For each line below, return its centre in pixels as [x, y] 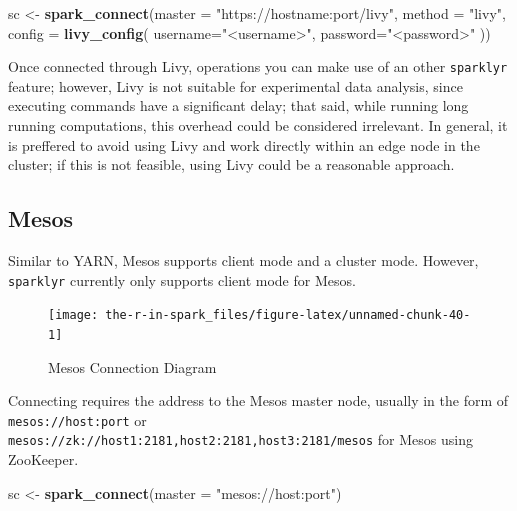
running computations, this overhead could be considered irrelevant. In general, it [258, 125]
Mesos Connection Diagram [132, 366]
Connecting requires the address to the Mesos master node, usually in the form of [258, 400]
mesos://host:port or [77, 419]
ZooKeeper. [43, 459]
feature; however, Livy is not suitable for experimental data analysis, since [235, 85]
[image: [73, 315]
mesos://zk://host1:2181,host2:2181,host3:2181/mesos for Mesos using [240, 439]
